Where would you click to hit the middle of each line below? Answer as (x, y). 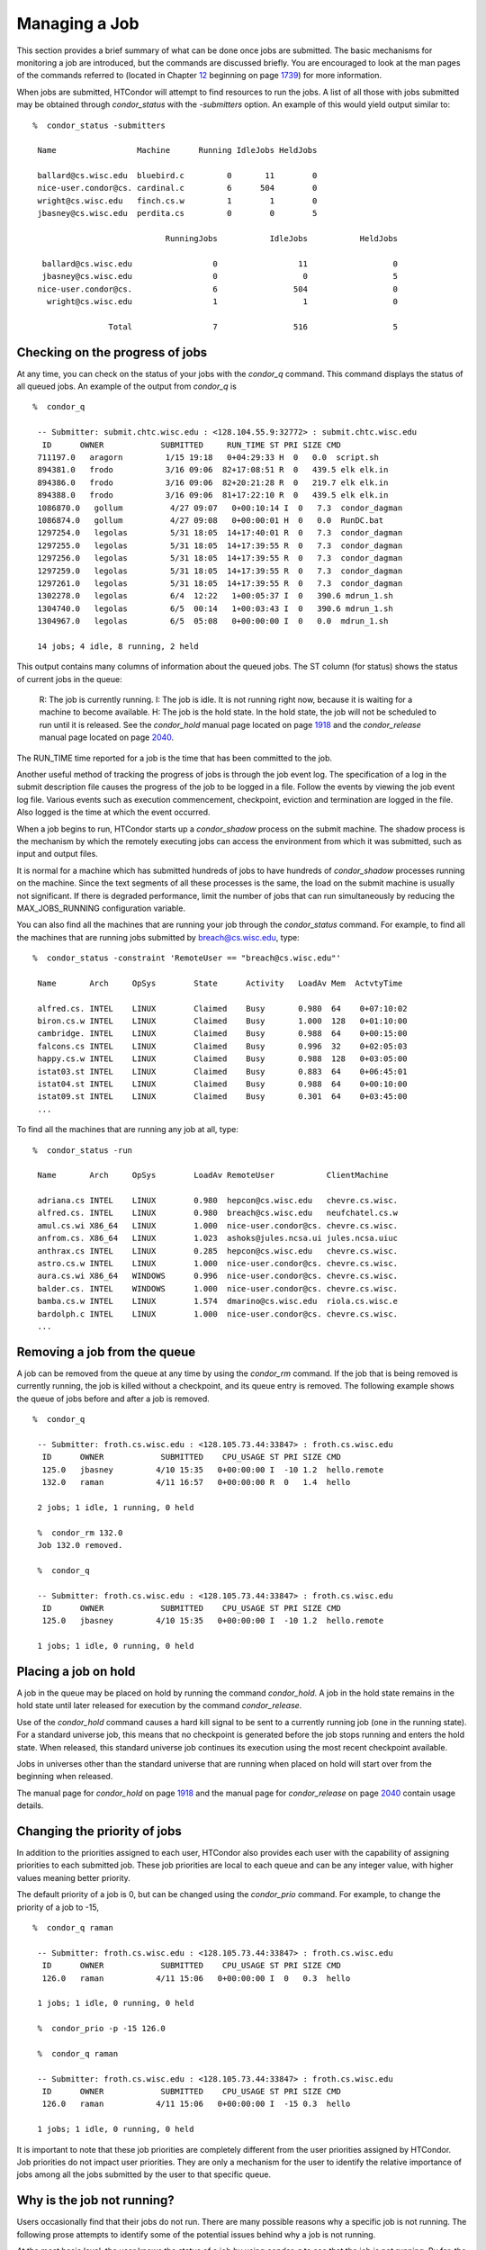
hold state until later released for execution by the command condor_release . (159, 1705)
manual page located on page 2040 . (107, 737)
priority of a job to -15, (58, 1907)
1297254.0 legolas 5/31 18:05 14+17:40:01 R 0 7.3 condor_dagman (220, 533)
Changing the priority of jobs (99, 1831)
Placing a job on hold (76, 1671)
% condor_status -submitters (99, 125)
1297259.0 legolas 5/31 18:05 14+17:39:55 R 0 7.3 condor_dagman (220, 571)
